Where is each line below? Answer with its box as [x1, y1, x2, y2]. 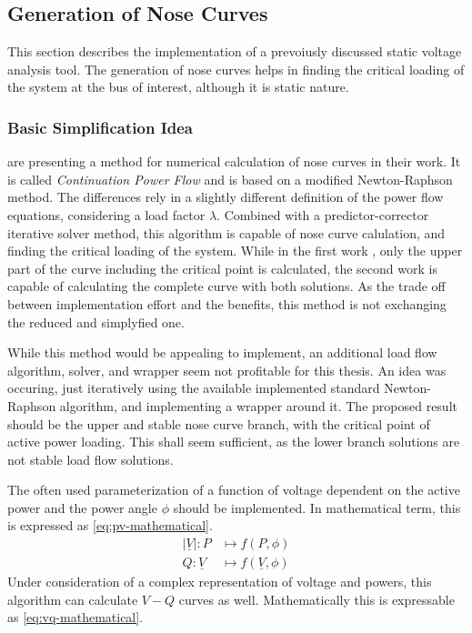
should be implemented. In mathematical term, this [173, 497, 461, 517]
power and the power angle [7, 497, 157, 517]
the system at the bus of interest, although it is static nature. [7, 77, 349, 96]
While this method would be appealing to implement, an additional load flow [7, 343, 437, 362]
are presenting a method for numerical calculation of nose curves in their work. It [7, 152, 461, 171]
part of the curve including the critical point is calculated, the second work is [7, 258, 437, 277]
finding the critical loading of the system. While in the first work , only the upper [7, 241, 463, 260]
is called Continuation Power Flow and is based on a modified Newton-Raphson [7, 169, 453, 188]
